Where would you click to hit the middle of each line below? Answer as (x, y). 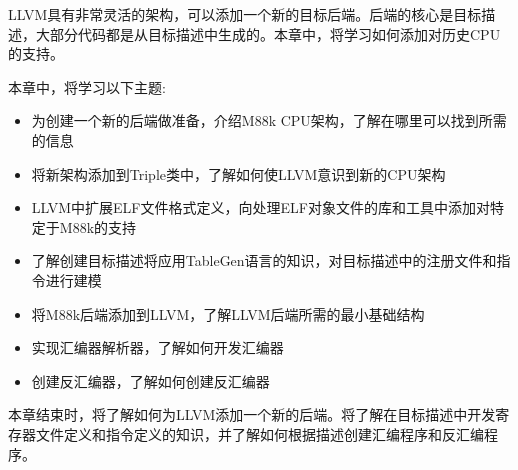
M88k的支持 (98, 226)
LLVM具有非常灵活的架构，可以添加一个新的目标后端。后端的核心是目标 (245, 14)
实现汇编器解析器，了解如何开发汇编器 (157, 347)
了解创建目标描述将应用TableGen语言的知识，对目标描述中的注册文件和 (264, 260)
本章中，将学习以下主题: (87, 86)
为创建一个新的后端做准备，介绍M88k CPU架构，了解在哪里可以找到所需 (269, 120)
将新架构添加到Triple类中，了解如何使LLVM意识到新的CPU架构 (238, 173)
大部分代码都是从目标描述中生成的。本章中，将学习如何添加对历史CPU (268, 33)
